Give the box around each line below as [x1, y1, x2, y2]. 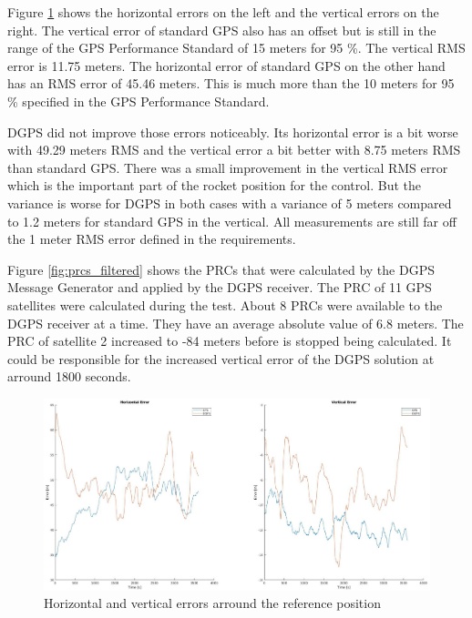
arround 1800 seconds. [7, 367, 131, 386]
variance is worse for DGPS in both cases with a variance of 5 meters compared [7, 193, 452, 212]
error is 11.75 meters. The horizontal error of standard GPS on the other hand [7, 56, 446, 75]
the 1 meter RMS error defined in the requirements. [7, 229, 296, 248]
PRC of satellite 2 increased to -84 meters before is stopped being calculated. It [7, 331, 452, 350]
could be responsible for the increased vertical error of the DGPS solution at [7, 349, 435, 368]
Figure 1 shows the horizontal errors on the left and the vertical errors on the [7, 3, 439, 21]
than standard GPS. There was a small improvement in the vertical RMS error [7, 157, 448, 177]
